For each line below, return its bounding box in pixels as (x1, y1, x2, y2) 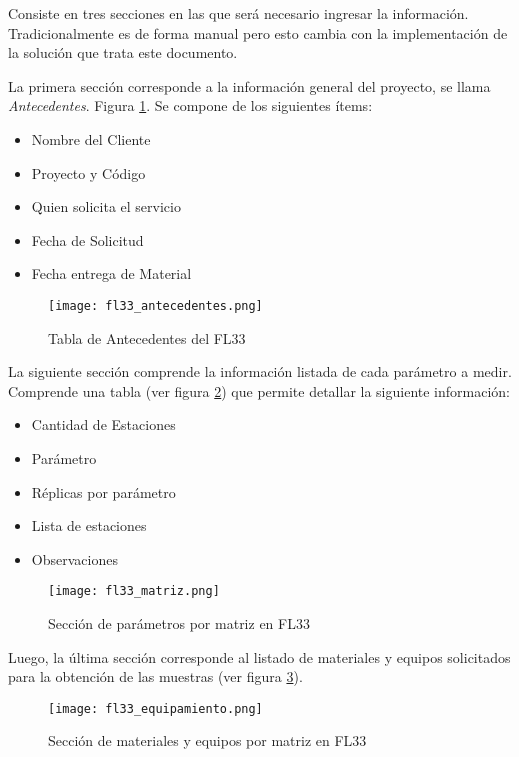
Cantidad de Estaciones (31, 414, 176, 435)
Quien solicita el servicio (31, 196, 181, 217)
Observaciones (31, 548, 118, 569)
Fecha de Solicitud (31, 229, 144, 250)
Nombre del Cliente (31, 128, 151, 149)
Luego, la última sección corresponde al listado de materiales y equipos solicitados (8, 646, 511, 667)
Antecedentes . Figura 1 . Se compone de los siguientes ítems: (8, 95, 373, 116)
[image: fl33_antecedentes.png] (48, 298, 263, 313)
